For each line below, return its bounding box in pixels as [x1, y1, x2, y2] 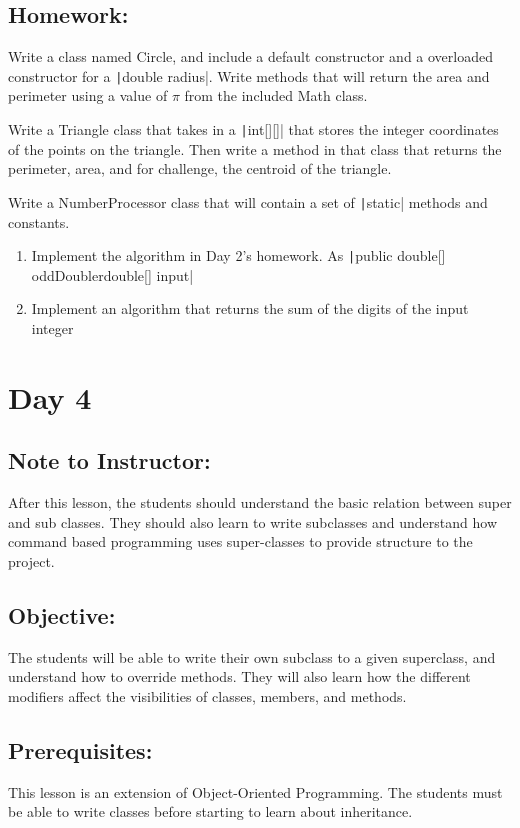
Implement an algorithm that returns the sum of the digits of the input [31, 298, 469, 319]
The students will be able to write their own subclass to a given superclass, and [8, 646, 496, 667]
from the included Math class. [184, 85, 368, 106]
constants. [8, 211, 70, 232]
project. [8, 550, 55, 571]
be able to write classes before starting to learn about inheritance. [8, 801, 413, 822]
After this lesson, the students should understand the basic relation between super [8, 492, 512, 513]
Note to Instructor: [8, 445, 211, 476]
